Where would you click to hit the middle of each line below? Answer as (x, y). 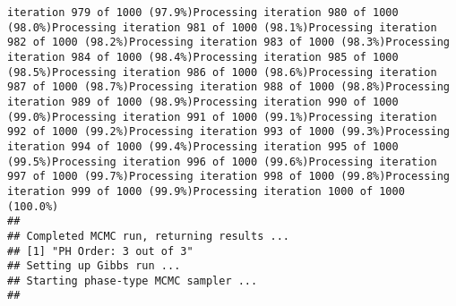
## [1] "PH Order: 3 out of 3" (100, 251)
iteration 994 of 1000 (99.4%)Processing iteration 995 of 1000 (203, 146)
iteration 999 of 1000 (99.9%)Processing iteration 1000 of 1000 (206, 191)
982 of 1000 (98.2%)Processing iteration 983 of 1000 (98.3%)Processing (228, 42)
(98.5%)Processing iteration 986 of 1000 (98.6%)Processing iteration (222, 72)
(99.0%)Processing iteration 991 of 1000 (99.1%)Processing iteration (222, 117)
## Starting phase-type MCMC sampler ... (133, 280)
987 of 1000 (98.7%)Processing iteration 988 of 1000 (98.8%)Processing (228, 87)
